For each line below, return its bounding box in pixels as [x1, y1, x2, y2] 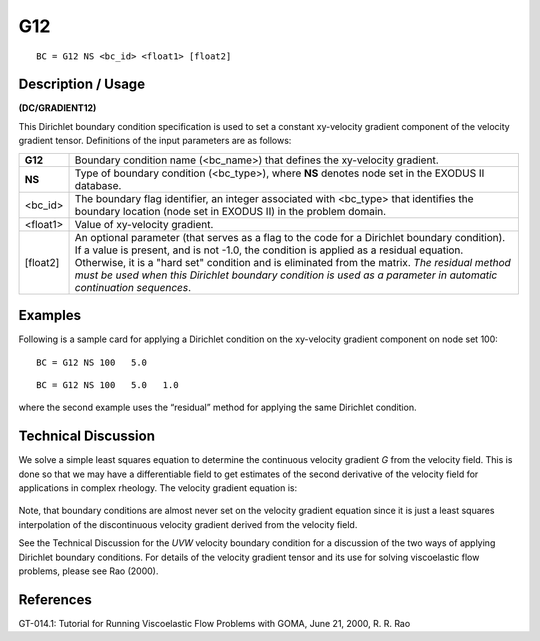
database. [74, 178, 122, 192]
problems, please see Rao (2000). [18, 565, 159, 577]
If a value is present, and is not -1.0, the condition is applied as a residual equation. [74, 243, 464, 257]
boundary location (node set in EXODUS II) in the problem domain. [74, 204, 387, 218]
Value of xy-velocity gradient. [74, 217, 214, 231]
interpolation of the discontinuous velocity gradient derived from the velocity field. [18, 518, 358, 530]
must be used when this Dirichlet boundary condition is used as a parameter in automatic [74, 268, 498, 282]
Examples [18, 307, 82, 324]
